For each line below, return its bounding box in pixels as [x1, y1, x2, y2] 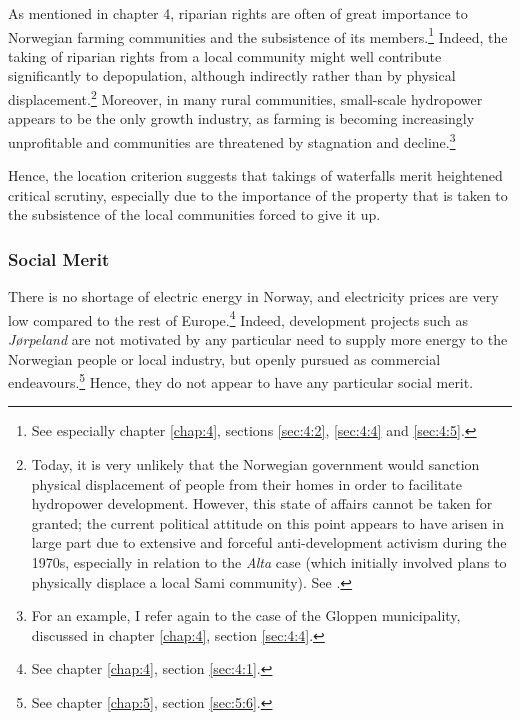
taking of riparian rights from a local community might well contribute [8, 45, 442, 66]
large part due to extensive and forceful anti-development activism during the [31, 532, 507, 553]
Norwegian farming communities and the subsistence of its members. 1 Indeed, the [8, 23, 508, 47]
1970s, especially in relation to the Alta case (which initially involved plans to [31, 551, 507, 572]
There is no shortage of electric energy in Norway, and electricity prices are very [8, 286, 499, 307]
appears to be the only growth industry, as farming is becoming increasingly [8, 108, 475, 129]
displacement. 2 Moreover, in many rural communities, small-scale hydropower [8, 86, 483, 109]
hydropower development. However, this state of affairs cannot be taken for [31, 493, 493, 514]
